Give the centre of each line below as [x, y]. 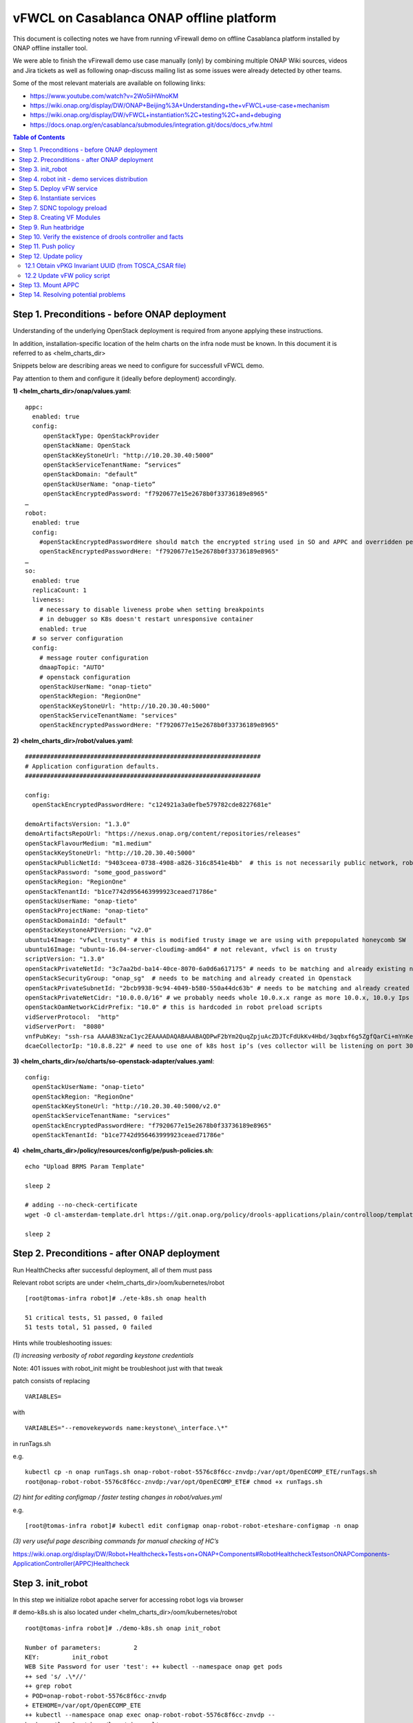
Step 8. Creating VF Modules [60, 218]
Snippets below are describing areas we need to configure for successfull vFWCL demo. [138, 366]
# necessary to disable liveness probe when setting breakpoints [152, 609]
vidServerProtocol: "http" [72, 1017]
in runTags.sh [32, 1443]
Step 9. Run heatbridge [52, 227]
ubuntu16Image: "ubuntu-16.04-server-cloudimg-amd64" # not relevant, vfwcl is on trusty [181, 950]
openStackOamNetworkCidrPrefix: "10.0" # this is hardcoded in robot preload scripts [174, 1007]
